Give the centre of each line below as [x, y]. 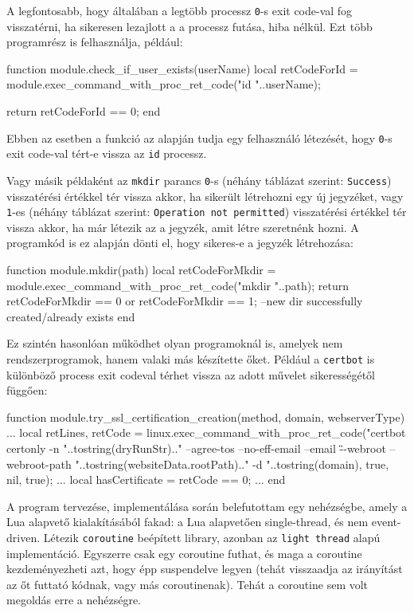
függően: [27, 390]
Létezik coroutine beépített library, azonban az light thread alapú [212, 537]
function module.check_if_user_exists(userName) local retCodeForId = [182, 68]
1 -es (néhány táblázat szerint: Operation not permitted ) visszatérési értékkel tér [207, 212]
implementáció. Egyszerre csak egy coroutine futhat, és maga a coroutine [184, 553]
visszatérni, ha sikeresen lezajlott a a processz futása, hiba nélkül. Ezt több [189, 26]
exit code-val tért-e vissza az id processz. [107, 153]
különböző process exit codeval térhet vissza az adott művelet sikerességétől [191, 374]
